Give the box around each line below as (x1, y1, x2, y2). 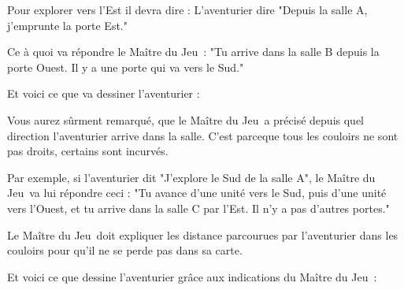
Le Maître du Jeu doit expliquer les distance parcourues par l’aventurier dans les (7, 226, 398, 243)
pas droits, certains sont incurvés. (7, 143, 169, 159)
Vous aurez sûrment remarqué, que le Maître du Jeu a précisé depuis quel (7, 111, 364, 128)
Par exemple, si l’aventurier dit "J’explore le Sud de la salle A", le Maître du (7, 169, 376, 185)
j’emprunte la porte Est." (7, 17, 128, 33)
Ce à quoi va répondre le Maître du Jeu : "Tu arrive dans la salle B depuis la (7, 43, 380, 60)
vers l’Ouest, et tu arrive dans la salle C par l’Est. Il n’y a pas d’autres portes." (7, 199, 390, 216)
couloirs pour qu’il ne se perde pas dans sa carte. (7, 242, 243, 258)
